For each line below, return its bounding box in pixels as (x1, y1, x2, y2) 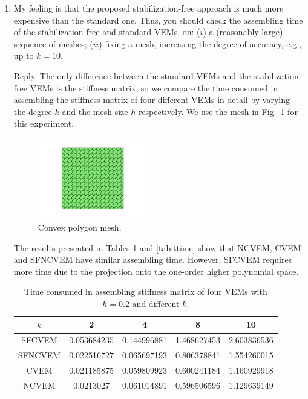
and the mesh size (62, 105, 128, 117)
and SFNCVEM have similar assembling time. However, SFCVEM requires (13, 253, 292, 266)
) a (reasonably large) (203, 25, 283, 38)
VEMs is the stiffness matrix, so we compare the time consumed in (30, 81, 278, 94)
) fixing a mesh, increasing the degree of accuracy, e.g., (99, 37, 302, 50)
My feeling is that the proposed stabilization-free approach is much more (13, 2, 284, 14)
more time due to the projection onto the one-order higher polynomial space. (13, 265, 299, 277)
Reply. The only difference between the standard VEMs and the (13, 69, 251, 82)
